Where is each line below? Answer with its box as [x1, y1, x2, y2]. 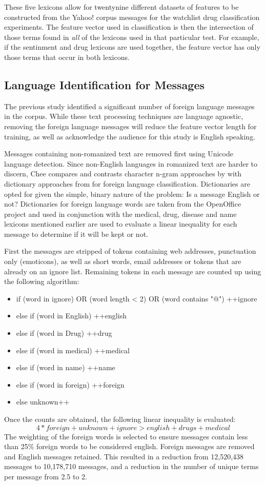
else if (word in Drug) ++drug [16, 328, 112, 338]
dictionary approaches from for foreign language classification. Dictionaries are [4, 178, 250, 189]
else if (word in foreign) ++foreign [16, 379, 125, 390]
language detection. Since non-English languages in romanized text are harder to [4, 158, 258, 169]
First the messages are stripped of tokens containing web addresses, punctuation [4, 246, 256, 256]
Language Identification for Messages [4, 76, 205, 92]
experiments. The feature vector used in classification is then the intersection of [4, 22, 254, 32]
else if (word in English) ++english [16, 310, 127, 321]
